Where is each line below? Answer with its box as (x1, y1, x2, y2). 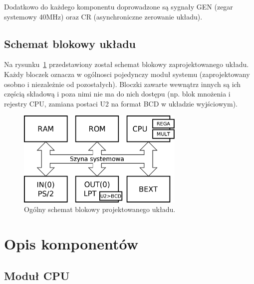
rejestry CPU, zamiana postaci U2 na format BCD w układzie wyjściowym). (4, 98, 238, 108)
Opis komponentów (4, 233, 138, 254)
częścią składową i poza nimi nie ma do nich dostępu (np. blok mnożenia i (4, 88, 231, 99)
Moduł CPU (4, 267, 70, 283)
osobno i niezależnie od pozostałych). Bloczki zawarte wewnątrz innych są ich (4, 78, 241, 89)
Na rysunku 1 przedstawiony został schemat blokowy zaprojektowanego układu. (4, 59, 249, 69)
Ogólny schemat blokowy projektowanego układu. (24, 204, 176, 214)
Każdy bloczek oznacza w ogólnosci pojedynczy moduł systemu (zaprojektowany (4, 68, 250, 79)
